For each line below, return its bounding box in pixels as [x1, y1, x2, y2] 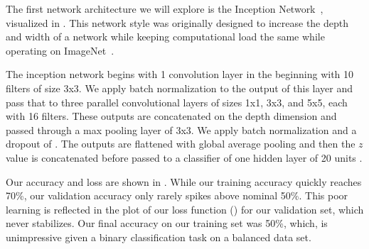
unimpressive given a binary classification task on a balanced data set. [6, 229, 311, 244]
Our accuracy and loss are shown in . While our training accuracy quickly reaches [6, 174, 362, 189]
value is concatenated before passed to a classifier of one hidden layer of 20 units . [6, 150, 363, 165]
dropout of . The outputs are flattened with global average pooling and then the [6, 136, 355, 151]
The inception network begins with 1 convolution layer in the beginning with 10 [6, 67, 354, 82]
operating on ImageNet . [6, 43, 114, 57]
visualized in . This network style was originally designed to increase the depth [6, 15, 349, 30]
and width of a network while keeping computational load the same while [6, 29, 325, 44]
